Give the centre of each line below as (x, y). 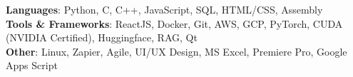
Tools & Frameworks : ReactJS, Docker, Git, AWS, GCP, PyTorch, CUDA (174, 23)
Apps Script (32, 65)
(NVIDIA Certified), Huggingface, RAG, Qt (102, 37)
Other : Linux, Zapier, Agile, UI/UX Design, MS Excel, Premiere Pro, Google (176, 51)
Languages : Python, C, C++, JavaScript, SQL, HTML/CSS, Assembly (164, 9)
